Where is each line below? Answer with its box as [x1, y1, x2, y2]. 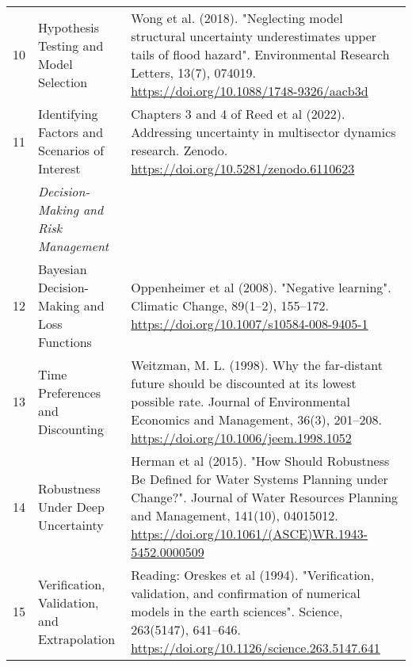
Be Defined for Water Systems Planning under [131, 470, 388, 488]
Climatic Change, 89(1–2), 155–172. [131, 296, 330, 314]
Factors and [38, 123, 104, 141]
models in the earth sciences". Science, [131, 602, 343, 620]
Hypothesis [38, 17, 100, 36]
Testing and [38, 36, 104, 55]
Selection [38, 72, 88, 91]
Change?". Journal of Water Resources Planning [131, 488, 399, 506]
